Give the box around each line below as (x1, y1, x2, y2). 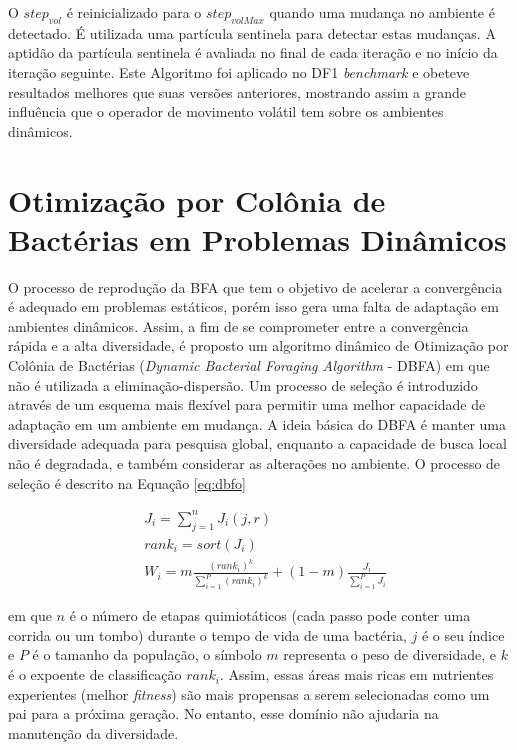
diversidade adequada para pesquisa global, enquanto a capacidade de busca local (8, 433, 507, 454)
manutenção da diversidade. (8, 722, 179, 743)
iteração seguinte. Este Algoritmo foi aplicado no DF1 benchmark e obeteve (8, 61, 470, 82)
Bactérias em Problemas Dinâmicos (8, 218, 507, 259)
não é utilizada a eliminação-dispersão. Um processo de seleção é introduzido (8, 374, 478, 395)
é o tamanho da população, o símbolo (32, 644, 262, 665)
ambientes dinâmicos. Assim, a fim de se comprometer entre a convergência (8, 315, 469, 336)
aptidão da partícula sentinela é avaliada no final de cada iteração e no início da (8, 42, 498, 63)
